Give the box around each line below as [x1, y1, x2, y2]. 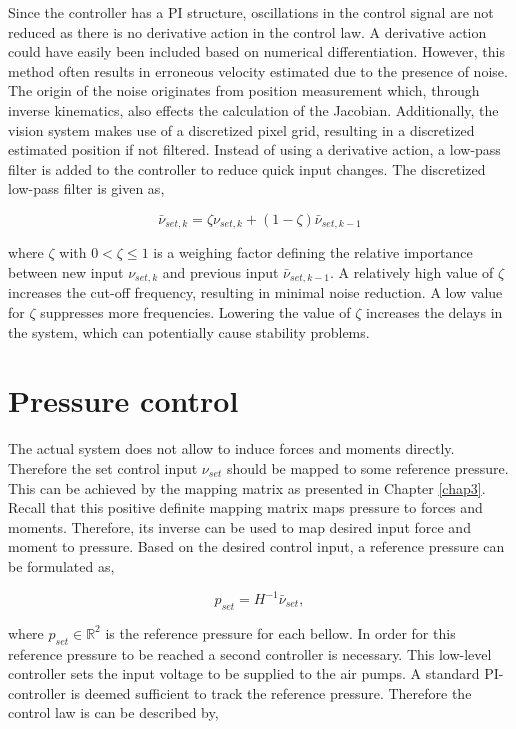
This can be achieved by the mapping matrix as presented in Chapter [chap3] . [8, 477, 486, 498]
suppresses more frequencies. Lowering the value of [40, 302, 351, 323]
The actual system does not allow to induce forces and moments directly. [8, 438, 455, 459]
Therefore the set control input [8, 457, 198, 478]
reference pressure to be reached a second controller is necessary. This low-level [8, 643, 492, 664]
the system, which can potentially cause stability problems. [8, 321, 370, 342]
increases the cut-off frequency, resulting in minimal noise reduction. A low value [8, 282, 503, 303]
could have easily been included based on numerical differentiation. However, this [8, 41, 505, 62]
